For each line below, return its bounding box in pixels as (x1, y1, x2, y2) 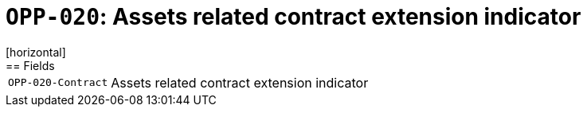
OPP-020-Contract (8, 76, 108, 89)
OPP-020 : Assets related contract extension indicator (6, 3, 581, 30)
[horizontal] (6, 45, 66, 59)
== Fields (6, 58, 55, 72)
